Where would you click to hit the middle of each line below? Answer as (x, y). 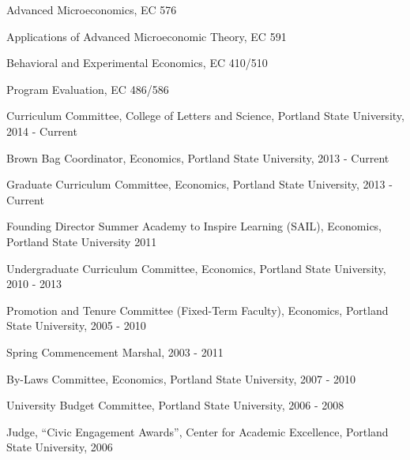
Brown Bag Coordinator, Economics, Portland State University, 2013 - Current (198, 157)
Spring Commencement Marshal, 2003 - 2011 (115, 352)
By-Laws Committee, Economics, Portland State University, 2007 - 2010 (181, 378)
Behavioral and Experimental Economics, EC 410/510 (137, 63)
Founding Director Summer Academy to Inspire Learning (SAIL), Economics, (194, 226)
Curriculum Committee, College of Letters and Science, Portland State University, (205, 116)
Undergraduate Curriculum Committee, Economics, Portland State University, (196, 268)
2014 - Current (42, 131)
